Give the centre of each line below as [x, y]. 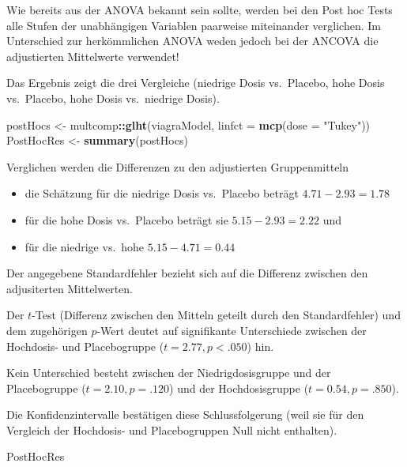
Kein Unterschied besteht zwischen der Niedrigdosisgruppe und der [169, 373]
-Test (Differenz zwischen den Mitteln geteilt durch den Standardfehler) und [216, 315]
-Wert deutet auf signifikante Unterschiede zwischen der [232, 330]
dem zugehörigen [47, 330]
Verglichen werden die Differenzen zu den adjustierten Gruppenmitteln [178, 166]
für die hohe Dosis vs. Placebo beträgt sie [126, 219]
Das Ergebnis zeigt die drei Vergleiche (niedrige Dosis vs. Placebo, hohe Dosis [196, 83]
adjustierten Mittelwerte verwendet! [93, 56]
